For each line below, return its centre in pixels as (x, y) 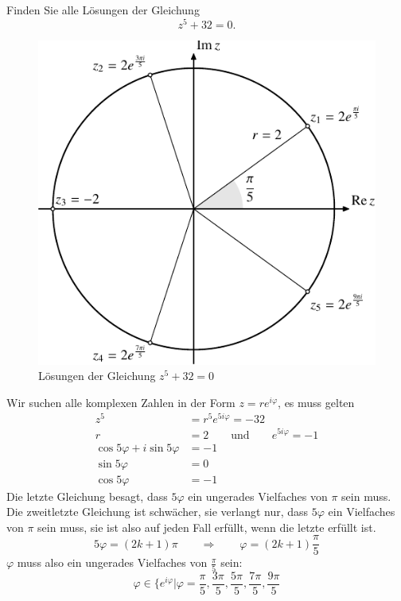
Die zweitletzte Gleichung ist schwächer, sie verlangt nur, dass (158, 512)
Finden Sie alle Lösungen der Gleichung (103, 10)
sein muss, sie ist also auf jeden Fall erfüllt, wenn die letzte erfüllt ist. (207, 527)
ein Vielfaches (362, 512)
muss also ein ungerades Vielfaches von (112, 562)
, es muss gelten (316, 402)
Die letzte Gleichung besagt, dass (87, 496)
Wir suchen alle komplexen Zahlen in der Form (121, 402)
